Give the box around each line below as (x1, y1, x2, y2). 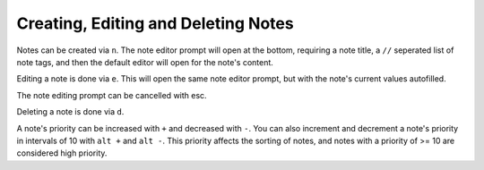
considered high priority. (16, 148, 108, 158)
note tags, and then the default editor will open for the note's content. (16, 56, 273, 67)
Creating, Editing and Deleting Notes (16, 13, 295, 33)
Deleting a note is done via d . (16, 106, 125, 117)
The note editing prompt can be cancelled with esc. (16, 89, 207, 100)
